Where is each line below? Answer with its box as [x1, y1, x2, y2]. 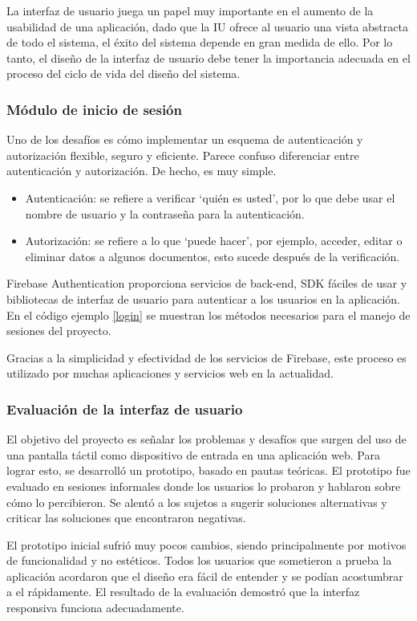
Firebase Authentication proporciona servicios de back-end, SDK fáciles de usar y [6, 275, 407, 292]
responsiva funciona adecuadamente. [6, 599, 184, 616]
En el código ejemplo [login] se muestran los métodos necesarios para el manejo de [6, 306, 411, 323]
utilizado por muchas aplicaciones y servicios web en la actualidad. [6, 365, 334, 382]
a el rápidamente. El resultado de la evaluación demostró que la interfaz [6, 583, 360, 600]
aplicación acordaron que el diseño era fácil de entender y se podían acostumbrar [6, 567, 403, 584]
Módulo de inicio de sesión [6, 99, 182, 119]
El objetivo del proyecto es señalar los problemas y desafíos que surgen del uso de [6, 431, 407, 447]
